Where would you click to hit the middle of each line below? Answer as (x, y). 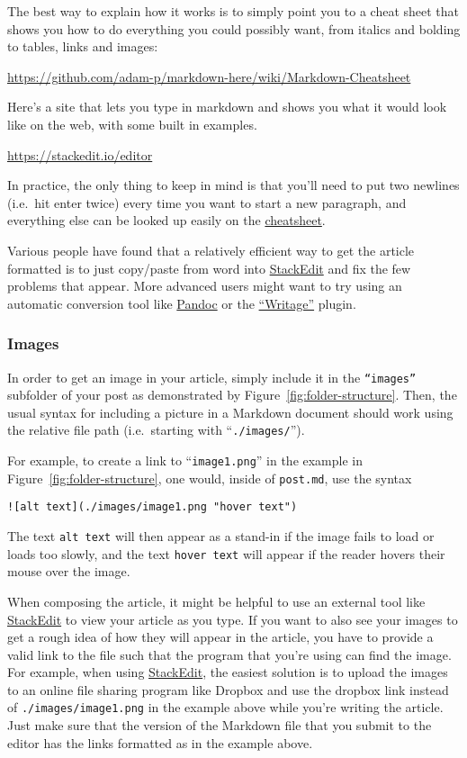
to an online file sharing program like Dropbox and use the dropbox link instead (228, 689)
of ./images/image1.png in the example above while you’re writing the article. (225, 707)
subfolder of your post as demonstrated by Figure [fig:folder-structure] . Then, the (232, 395)
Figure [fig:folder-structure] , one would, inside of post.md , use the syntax (210, 478)
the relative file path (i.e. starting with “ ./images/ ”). (156, 430)
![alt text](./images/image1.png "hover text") (153, 507)
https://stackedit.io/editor (80, 154)
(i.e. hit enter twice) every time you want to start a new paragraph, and (207, 202)
